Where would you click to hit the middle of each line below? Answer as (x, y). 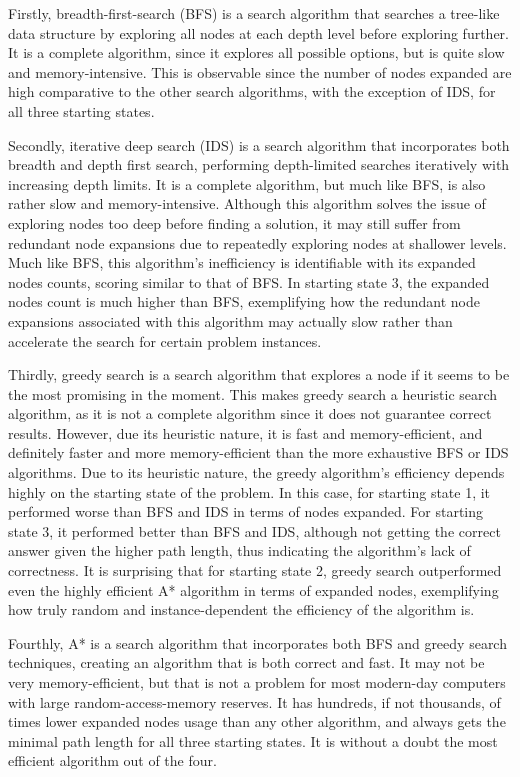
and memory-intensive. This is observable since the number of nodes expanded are (260, 71)
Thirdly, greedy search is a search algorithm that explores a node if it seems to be (259, 374)
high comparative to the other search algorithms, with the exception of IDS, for (252, 91)
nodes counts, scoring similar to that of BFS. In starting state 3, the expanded (249, 281)
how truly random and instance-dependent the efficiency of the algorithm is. (241, 609)
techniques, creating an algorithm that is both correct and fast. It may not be (246, 662)
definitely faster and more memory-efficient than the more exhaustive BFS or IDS (258, 452)
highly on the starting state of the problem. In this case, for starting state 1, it (249, 491)
